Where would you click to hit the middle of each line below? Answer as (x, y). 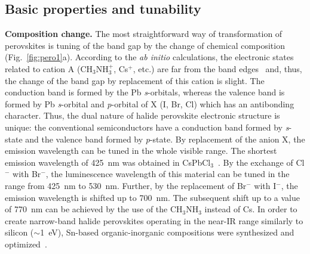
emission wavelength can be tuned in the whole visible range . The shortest (141, 151)
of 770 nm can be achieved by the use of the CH (94, 209)
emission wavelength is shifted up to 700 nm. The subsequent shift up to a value (153, 197)
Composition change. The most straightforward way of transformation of (144, 34)
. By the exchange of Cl (261, 162)
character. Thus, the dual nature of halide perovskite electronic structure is (142, 115)
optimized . (26, 244)
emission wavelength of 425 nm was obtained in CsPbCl (108, 162)
